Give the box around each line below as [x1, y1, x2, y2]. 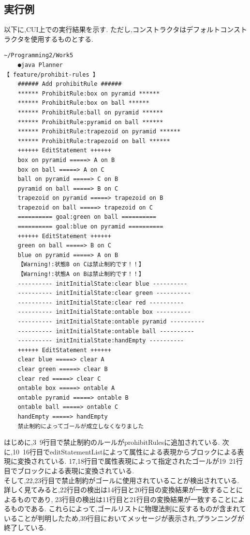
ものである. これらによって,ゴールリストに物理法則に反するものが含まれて [10, 503, 246, 514]
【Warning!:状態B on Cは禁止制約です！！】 [17, 261, 145, 268]
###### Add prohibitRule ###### [17, 81, 122, 88]
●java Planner [17, 61, 63, 68]
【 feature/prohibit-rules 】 [4, 71, 99, 78]
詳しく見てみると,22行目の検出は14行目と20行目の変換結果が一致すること [4, 485, 236, 495]
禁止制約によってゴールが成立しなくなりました [17, 422, 144, 430]
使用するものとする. [30, 33, 93, 44]
